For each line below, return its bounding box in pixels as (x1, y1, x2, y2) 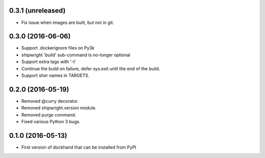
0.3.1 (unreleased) (9, 6, 66, 15)
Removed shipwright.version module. (21, 105, 97, 111)
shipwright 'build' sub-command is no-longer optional (21, 52, 131, 58)
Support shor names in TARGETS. (21, 72, 89, 78)
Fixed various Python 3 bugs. (21, 119, 81, 125)
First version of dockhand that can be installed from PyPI (21, 144, 136, 150)
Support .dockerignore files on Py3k (21, 45, 95, 51)
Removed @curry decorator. (21, 98, 79, 104)
